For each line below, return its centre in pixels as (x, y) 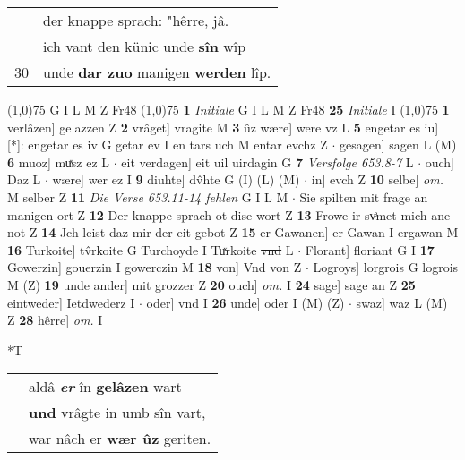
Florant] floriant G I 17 (370, 249)
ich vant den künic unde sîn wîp (145, 46)
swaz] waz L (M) (402, 302)
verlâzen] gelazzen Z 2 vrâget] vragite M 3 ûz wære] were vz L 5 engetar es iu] (223, 127)
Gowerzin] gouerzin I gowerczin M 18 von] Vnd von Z (155, 267)
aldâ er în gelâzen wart (105, 387)
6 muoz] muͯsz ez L (59, 162)
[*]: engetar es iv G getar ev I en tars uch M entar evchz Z (168, 145)
